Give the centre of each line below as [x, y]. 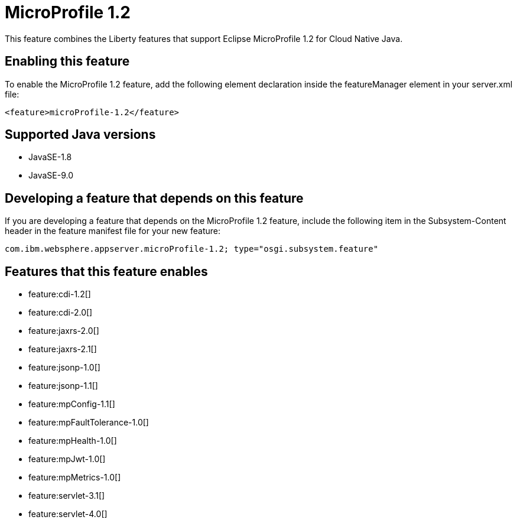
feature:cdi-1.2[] [60, 294]
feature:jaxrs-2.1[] [63, 349]
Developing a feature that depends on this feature [154, 198]
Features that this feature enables [106, 271]
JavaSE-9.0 [51, 176]
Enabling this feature [67, 61]
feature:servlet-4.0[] [68, 514]
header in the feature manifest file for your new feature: [113, 231]
